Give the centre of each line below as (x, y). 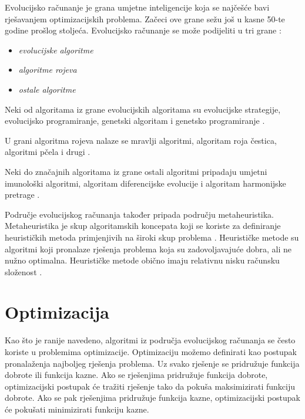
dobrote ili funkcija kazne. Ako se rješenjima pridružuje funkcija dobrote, (136, 375)
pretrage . (22, 195)
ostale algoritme (47, 89)
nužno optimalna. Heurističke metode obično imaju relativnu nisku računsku (142, 260)
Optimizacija (57, 312)
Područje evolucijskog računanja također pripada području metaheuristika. (140, 214)
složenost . (24, 271)
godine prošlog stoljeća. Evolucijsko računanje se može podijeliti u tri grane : (143, 30)
